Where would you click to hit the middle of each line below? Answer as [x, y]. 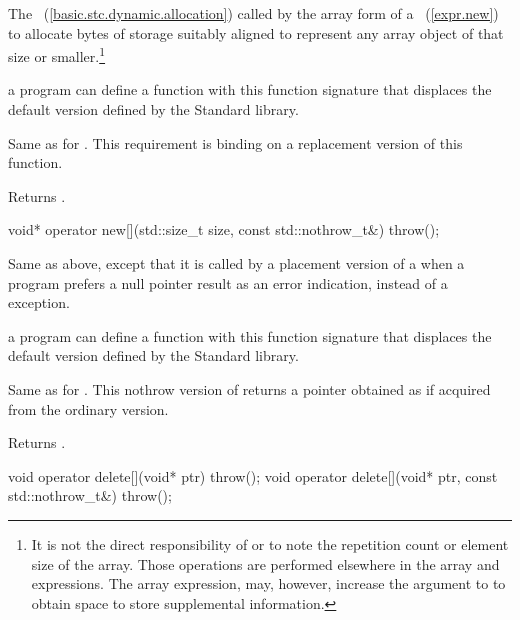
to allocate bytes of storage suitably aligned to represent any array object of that [256, 32]
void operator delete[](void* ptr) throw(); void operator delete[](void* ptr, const [253, 475]
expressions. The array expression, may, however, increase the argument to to [268, 583]
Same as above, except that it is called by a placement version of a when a [236, 263]
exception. [39, 302]
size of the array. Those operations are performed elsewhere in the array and [265, 563]
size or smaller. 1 [57, 54]
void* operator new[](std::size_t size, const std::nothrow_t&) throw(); [224, 229]
